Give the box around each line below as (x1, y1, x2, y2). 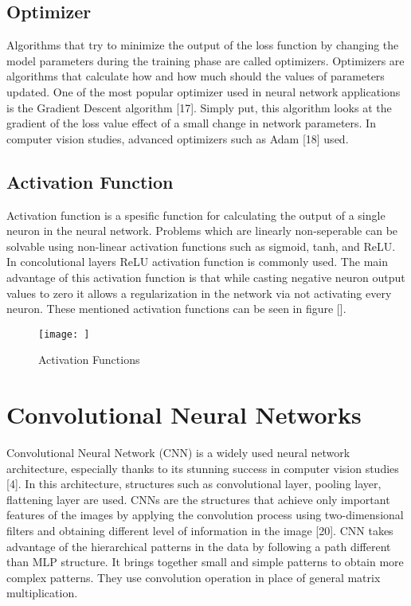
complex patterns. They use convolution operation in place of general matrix (6, 569, 381, 585)
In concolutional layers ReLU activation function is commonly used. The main (6, 253, 388, 270)
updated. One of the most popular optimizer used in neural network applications (6, 83, 401, 100)
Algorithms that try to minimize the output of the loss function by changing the (6, 37, 399, 53)
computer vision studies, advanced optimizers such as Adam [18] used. (6, 130, 349, 147)
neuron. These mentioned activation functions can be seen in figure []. (6, 300, 346, 317)
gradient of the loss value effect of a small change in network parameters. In (6, 115, 376, 131)
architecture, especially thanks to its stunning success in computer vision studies (6, 459, 399, 476)
